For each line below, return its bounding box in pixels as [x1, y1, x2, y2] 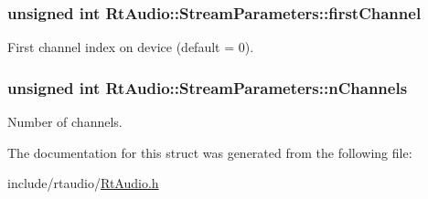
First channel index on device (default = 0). [7, 37, 254, 57]
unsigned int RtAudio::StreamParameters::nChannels [7, 76, 408, 99]
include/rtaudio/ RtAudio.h [7, 173, 159, 193]
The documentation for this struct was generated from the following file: [7, 142, 412, 162]
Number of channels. [7, 112, 123, 131]
